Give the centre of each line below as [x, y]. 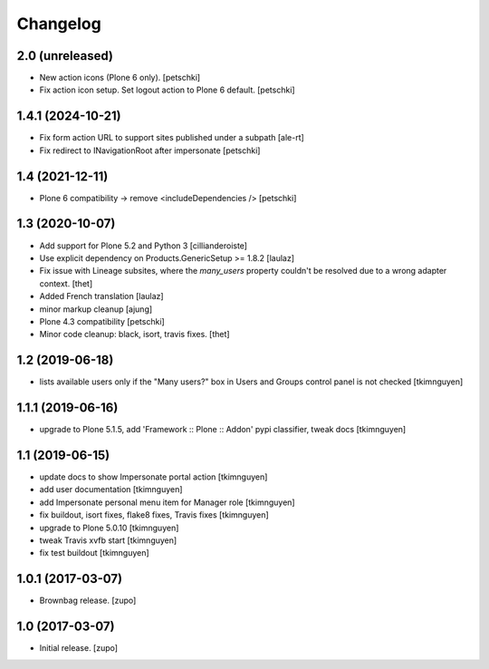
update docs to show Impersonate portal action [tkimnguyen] [153, 477]
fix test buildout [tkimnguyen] [94, 553]
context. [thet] [66, 283]
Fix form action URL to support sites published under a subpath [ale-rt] [172, 138]
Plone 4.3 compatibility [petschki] [102, 321]
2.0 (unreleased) [65, 56]
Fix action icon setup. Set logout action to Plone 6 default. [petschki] [167, 90]
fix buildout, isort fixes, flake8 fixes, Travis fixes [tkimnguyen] [154, 515]
